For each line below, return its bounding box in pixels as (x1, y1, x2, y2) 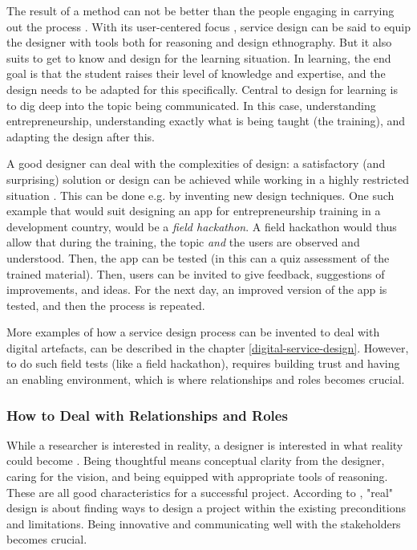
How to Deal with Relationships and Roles (6, 405, 288, 425)
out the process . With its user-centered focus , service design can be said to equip (6, 18, 411, 35)
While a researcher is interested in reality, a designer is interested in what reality (6, 436, 403, 453)
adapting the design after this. (6, 128, 155, 145)
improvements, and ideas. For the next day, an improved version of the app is (6, 281, 387, 298)
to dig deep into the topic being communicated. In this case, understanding (6, 96, 376, 113)
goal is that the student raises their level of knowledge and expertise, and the (6, 65, 386, 82)
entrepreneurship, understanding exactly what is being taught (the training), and (6, 112, 406, 129)
